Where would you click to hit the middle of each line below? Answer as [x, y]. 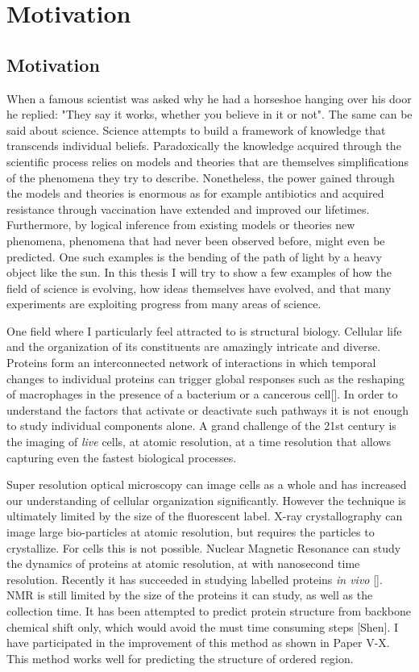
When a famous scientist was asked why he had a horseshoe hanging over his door [209, 98]
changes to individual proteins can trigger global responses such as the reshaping [205, 378]
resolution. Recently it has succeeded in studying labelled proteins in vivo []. [195, 579]
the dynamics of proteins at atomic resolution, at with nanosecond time [183, 563]
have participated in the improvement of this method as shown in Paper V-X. [198, 643]
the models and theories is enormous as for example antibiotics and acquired [195, 193]
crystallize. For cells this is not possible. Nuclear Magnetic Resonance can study [204, 547]
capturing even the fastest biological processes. [122, 457]
